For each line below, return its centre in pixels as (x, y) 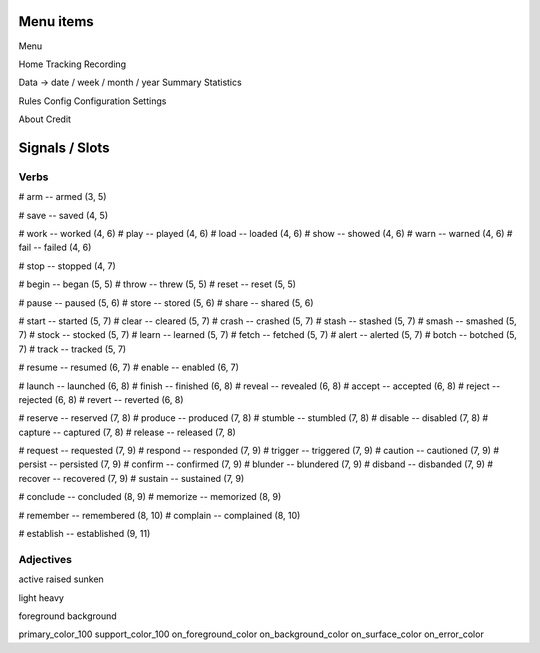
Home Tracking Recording (72, 64)
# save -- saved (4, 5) (63, 215)
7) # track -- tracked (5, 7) (72, 349)
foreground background (67, 616)
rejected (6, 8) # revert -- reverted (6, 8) (101, 399)
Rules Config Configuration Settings (92, 101)
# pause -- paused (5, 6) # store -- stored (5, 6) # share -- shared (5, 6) (166, 302)
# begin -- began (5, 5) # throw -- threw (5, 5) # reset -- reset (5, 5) (157, 284)
